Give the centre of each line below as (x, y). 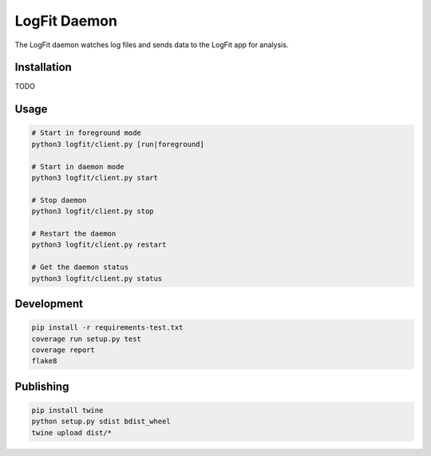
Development (49, 303)
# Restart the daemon (74, 233)
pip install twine (67, 410)
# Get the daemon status (80, 267)
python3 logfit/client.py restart (99, 245)
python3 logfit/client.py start (95, 178)
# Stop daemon (59, 200)
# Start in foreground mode (86, 133)
